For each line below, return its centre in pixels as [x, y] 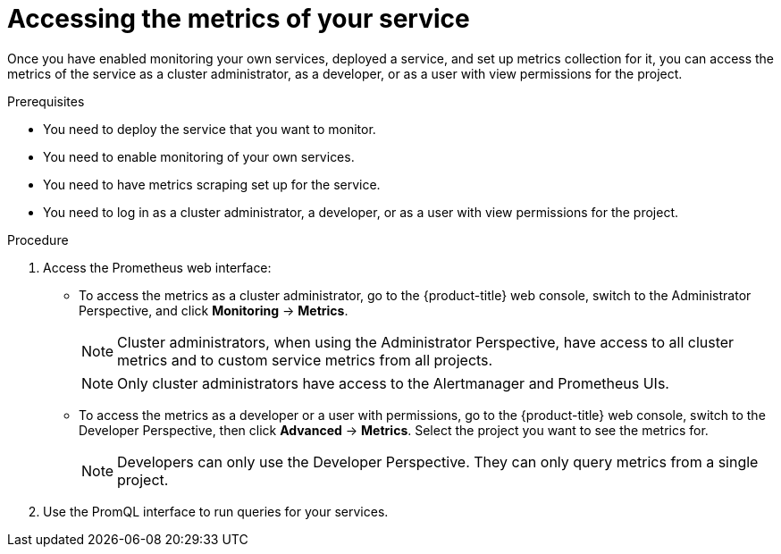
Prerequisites [46, 101]
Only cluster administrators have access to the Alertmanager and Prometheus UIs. [393, 383]
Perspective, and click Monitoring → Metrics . [214, 310]
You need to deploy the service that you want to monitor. [210, 129]
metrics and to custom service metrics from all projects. [305, 360]
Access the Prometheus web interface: [157, 267]
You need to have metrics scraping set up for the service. [212, 184]
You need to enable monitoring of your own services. [199, 156]
